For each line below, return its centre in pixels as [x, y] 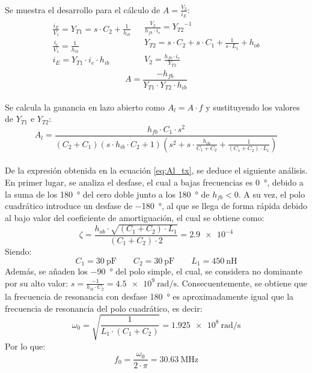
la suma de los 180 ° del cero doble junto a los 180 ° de [107, 194]
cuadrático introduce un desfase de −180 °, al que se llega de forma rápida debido [156, 206]
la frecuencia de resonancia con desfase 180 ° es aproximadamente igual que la [149, 296]
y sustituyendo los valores [253, 107]
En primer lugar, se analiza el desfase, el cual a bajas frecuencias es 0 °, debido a [154, 182]
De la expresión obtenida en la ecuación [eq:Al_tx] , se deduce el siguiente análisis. [156, 170]
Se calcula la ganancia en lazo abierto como [85, 107]
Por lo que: [25, 346]
